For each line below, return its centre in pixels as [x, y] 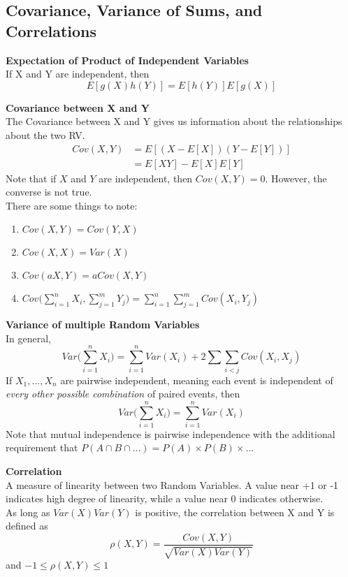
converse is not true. [49, 192]
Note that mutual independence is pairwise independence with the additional [171, 433]
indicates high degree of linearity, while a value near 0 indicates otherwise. [165, 498]
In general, [28, 338]
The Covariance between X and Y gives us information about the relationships [174, 121]
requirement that [42, 447]
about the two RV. [45, 134]
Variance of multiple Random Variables [103, 324]
